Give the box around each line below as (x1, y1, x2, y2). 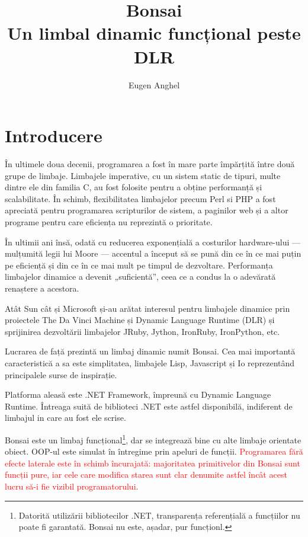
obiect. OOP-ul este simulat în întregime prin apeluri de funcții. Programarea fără (5, 445, 303, 458)
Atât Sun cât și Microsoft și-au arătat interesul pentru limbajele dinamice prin (5, 302, 290, 314)
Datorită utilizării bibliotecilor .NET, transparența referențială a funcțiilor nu (18, 509, 300, 521)
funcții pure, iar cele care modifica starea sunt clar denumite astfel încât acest (5, 468, 287, 481)
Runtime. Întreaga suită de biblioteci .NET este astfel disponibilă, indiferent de (5, 399, 293, 412)
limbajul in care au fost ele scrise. (5, 411, 126, 424)
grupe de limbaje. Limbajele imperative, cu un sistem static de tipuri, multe (5, 169, 281, 181)
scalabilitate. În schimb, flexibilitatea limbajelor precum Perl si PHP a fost (5, 192, 276, 204)
